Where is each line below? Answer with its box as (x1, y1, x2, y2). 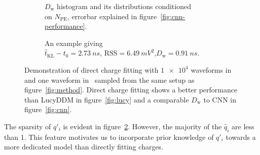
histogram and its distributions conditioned (57, 1, 191, 11)
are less (232, 121, 254, 131)
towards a (226, 131, 256, 142)
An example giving (45, 37, 103, 48)
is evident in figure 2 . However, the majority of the (63, 121, 222, 131)
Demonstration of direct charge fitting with (24, 64, 159, 75)
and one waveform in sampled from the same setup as (24, 74, 195, 85)
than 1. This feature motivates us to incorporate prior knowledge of (4, 131, 214, 142)
